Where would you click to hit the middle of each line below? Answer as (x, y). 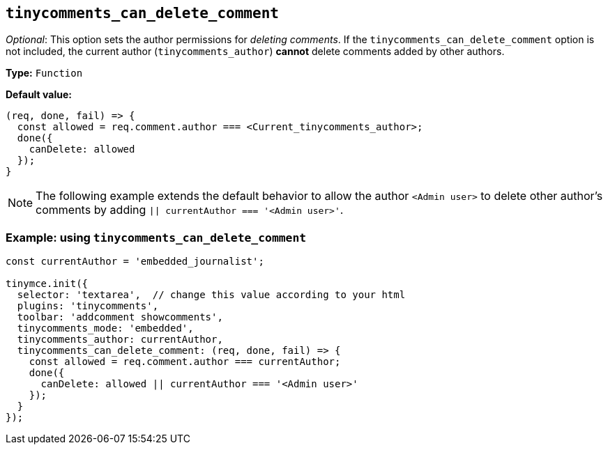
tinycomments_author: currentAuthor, (120, 340)
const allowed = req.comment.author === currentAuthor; (185, 362)
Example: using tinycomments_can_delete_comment (156, 237)
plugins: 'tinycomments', (88, 306)
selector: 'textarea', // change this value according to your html (211, 295)
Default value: (39, 95)
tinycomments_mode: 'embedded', (105, 328)
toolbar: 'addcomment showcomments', (120, 317)
